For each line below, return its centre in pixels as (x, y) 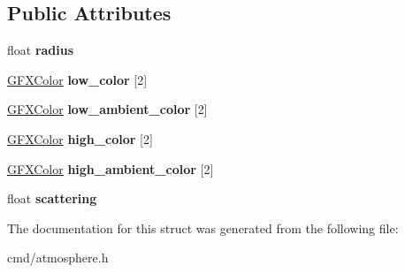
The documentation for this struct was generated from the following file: (203, 227)
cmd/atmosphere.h (58, 258)
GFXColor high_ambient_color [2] (111, 168)
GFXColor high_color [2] (80, 138)
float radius (41, 50)
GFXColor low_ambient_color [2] (107, 109)
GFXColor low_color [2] (77, 79)
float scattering (52, 198)
